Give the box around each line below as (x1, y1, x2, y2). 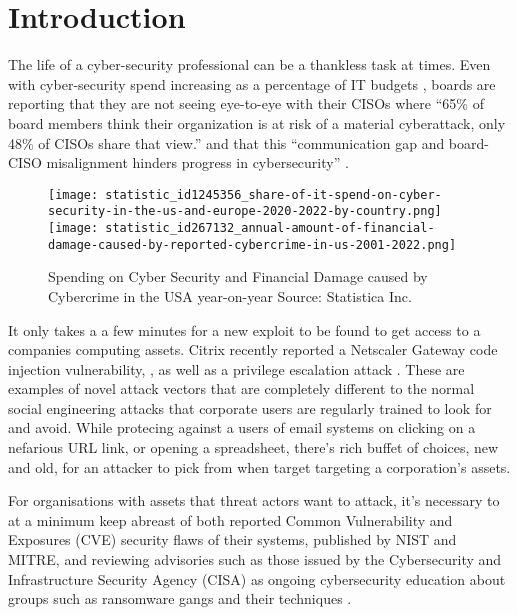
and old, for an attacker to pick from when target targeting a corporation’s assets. (8, 456, 511, 477)
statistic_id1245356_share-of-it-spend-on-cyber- (105, 187, 442, 202)
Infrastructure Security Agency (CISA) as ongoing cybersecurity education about (8, 568, 506, 589)
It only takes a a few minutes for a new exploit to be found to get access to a (8, 319, 481, 340)
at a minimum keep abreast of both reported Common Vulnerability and (8, 509, 453, 530)
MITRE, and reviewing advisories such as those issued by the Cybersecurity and (8, 549, 502, 570)
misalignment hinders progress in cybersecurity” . (46, 152, 349, 173)
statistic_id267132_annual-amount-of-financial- (105, 221, 435, 235)
